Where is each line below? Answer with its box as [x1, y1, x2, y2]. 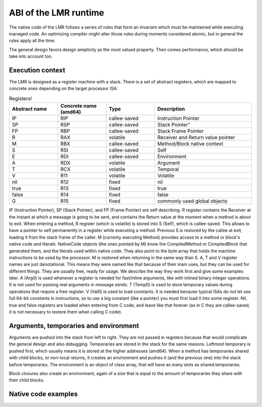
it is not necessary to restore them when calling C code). [9, 309, 122, 315]
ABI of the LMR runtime [9, 7, 104, 18]
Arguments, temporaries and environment [9, 322, 139, 330]
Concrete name [60, 102, 97, 109]
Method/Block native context [157, 141, 223, 147]
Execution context [9, 66, 65, 74]
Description [157, 106, 185, 113]
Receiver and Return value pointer [157, 134, 235, 141]
